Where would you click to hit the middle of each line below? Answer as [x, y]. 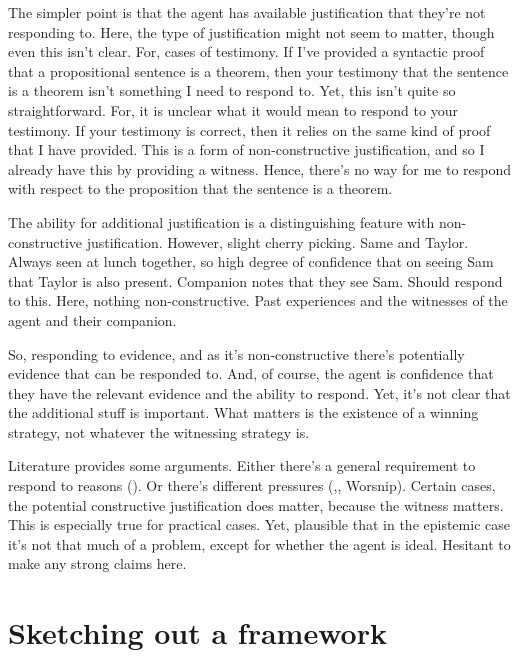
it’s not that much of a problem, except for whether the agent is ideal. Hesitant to [259, 543]
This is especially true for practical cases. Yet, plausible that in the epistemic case [259, 524]
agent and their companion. [92, 319]
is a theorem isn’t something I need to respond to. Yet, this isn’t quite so [232, 90]
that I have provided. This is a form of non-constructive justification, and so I [246, 149]
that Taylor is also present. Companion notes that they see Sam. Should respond [255, 280]
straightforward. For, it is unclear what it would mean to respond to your [233, 109]
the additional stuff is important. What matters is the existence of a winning [243, 412]
